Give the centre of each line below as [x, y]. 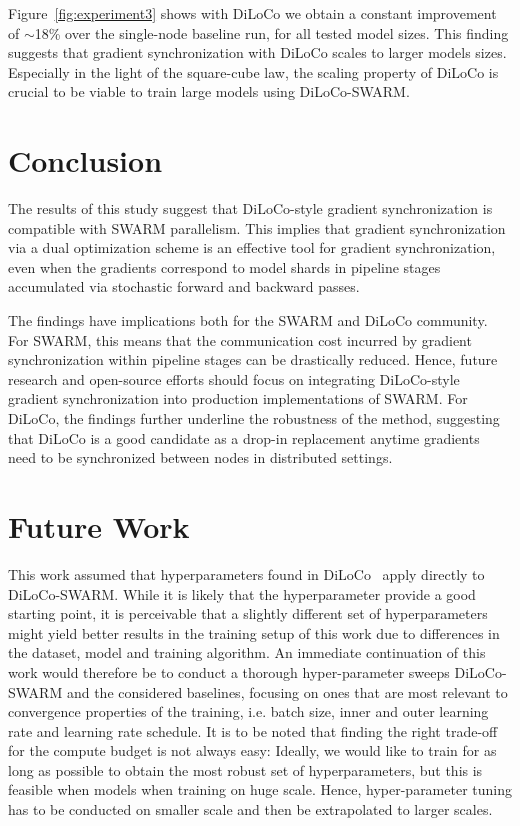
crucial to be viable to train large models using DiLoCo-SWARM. [209, 91]
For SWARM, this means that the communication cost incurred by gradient [240, 339]
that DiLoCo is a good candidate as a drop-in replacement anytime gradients [244, 437]
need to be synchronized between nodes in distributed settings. [200, 457]
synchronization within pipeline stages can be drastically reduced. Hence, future [253, 359]
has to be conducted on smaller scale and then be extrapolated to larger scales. [250, 809]
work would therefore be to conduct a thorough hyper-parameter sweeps [229, 671]
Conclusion [85, 160]
